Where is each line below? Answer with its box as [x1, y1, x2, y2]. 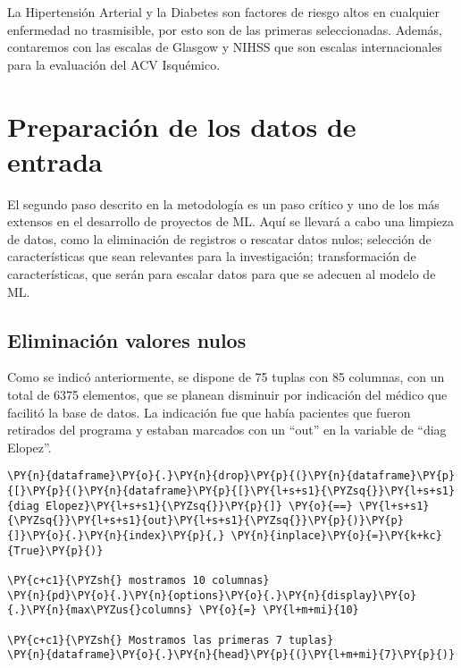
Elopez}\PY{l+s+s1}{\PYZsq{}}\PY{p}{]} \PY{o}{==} [45, 499, 353, 512]
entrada [7, 142, 103, 179]
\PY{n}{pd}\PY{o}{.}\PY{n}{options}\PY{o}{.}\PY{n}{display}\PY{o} [7, 588, 417, 602]
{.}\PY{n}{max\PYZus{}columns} [7, 604, 193, 617]
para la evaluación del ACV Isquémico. [7, 55, 221, 73]
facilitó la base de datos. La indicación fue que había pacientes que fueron [7, 402, 411, 421]
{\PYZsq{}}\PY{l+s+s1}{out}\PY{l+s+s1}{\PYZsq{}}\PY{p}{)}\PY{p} [7, 514, 404, 528]
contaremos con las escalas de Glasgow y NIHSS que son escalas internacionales [7, 38, 442, 56]
